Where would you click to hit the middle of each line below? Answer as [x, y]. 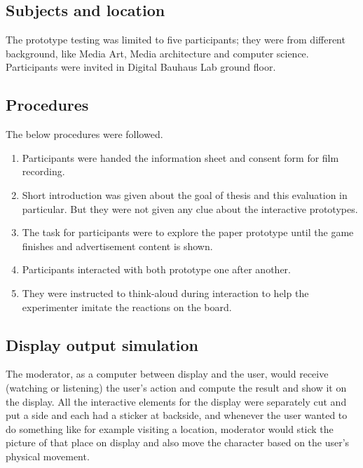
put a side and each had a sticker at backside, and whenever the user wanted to [177, 415]
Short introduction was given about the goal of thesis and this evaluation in [185, 194]
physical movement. [48, 456]
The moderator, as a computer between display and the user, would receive [167, 374]
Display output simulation [102, 344]
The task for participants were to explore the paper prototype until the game [188, 232]
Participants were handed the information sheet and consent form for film [180, 157]
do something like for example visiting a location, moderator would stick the [170, 428]
